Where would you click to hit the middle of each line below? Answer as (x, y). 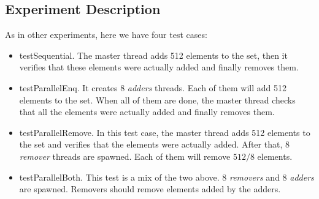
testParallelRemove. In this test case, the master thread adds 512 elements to (165, 132)
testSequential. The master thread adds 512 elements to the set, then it (153, 55)
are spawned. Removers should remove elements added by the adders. (150, 189)
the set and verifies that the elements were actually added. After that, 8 (154, 144)
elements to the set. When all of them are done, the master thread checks (157, 99)
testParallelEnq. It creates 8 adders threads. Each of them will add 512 (153, 87)
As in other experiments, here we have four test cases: (106, 35)
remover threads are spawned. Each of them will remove (125, 156)
